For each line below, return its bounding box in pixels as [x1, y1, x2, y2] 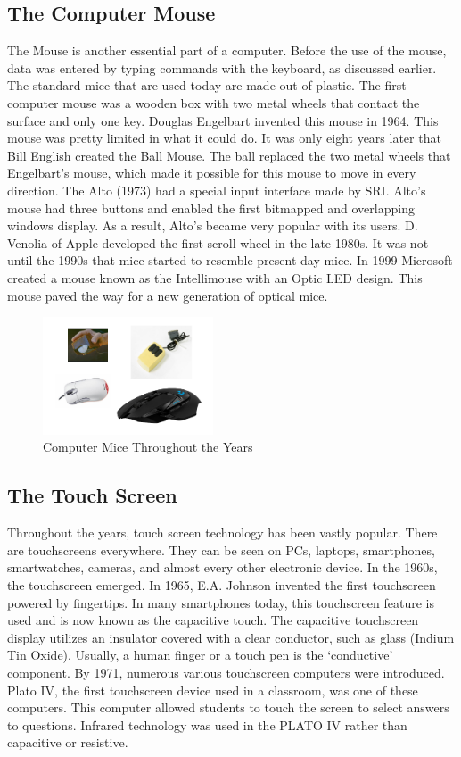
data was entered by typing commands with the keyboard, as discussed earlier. [7, 58, 437, 77]
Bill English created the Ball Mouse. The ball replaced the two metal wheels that [7, 146, 451, 164]
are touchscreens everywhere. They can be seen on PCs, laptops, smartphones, [7, 540, 435, 559]
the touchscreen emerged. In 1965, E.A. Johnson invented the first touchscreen [7, 575, 436, 594]
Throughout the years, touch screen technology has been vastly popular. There [7, 523, 438, 542]
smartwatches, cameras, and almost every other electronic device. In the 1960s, [7, 558, 438, 577]
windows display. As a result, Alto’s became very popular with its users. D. [7, 216, 418, 235]
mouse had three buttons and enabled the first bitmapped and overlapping [7, 198, 415, 217]
